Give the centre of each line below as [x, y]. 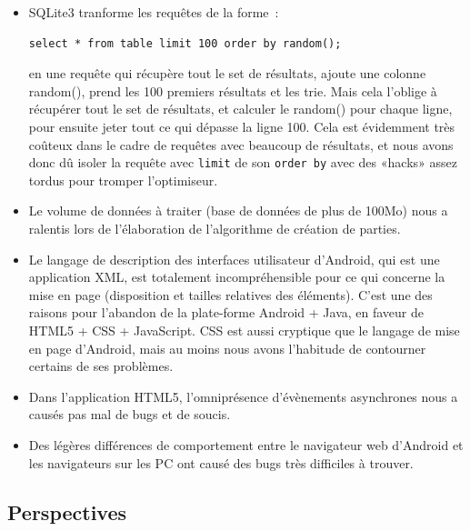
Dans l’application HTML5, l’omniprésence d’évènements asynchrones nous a [243, 396]
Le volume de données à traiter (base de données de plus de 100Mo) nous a [238, 210]
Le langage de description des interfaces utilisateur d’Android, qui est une [234, 259]
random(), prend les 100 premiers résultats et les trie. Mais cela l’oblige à [233, 90]
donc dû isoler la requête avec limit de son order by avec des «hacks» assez [243, 162]
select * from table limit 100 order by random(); [185, 43]
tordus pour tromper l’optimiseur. [123, 180]
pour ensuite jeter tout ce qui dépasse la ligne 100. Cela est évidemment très [242, 126]
